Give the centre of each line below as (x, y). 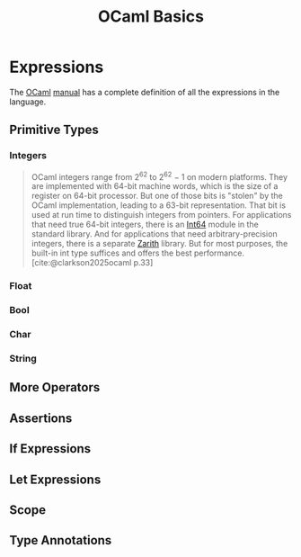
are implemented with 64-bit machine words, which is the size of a (155, 186)
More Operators (55, 387)
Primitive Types (54, 130)
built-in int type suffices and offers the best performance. (138, 253)
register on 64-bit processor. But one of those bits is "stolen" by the (157, 196)
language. (28, 102)
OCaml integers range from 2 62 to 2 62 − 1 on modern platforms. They (159, 175)
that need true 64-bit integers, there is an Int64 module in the (145, 225)
